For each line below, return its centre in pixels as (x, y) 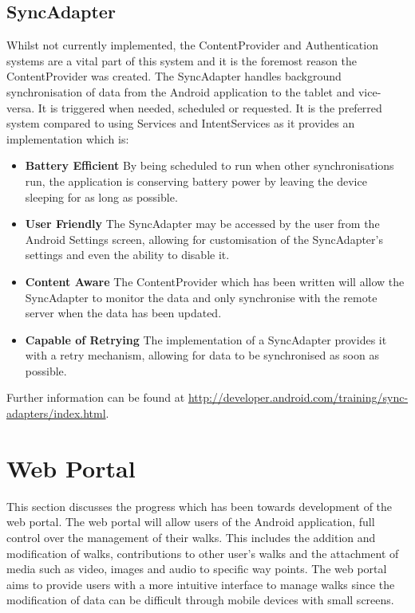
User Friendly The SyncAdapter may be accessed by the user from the (202, 224)
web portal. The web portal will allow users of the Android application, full (191, 522)
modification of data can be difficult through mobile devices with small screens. (200, 600)
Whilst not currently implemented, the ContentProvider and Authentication (192, 45)
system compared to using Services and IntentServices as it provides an (181, 123)
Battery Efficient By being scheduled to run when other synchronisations (209, 165)
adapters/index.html (56, 413)
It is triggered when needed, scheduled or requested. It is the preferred (210, 107)
